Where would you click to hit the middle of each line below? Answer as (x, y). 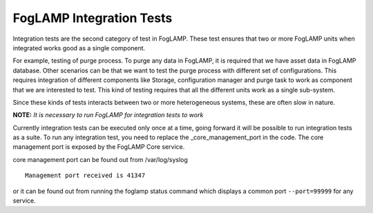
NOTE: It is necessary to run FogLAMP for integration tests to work (108, 115)
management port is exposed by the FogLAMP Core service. (99, 147)
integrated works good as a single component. (79, 48)
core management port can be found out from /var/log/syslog (100, 159)
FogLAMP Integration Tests (93, 18)
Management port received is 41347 (85, 175)
